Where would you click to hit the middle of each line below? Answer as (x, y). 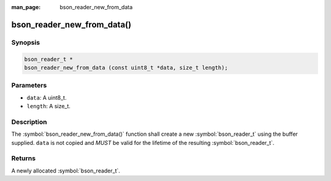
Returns (24, 158)
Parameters (29, 86)
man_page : (26, 7)
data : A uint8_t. (47, 97)
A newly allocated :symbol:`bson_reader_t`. (66, 171)
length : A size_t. (48, 106)
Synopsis (25, 42)
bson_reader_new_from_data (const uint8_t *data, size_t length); (126, 68)
